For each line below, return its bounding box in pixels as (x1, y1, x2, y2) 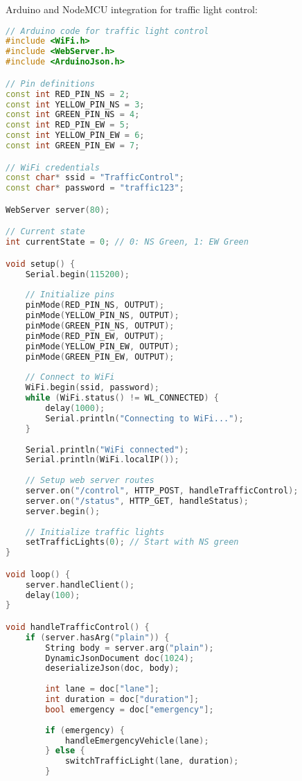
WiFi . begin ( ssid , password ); (25, 383, 159, 393)
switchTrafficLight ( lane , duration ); (64, 756, 239, 766)
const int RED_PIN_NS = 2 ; (6, 89, 130, 99)
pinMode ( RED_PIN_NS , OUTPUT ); (25, 300, 165, 310)
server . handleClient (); (25, 579, 135, 590)
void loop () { (6, 569, 71, 579)
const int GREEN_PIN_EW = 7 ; (6, 141, 140, 150)
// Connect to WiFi (25, 372, 115, 383)
